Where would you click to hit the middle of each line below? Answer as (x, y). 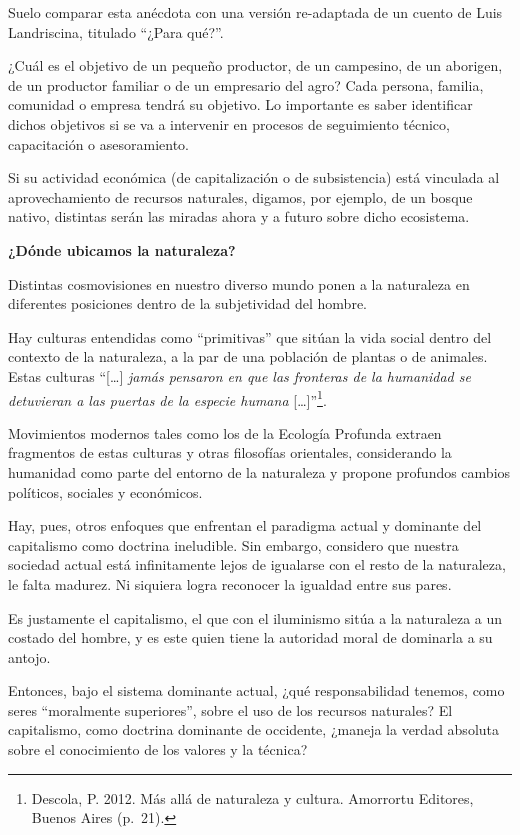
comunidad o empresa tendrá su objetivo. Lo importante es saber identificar (240, 104)
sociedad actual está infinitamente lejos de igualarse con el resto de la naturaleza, (257, 564)
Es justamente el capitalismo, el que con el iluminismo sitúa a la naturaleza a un (255, 617)
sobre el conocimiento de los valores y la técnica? (158, 749)
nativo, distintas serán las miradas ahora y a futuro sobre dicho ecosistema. (239, 216)
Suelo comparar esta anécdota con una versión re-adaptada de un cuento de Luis (255, 12)
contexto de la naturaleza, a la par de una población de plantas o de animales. (248, 356)
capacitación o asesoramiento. (99, 143)
